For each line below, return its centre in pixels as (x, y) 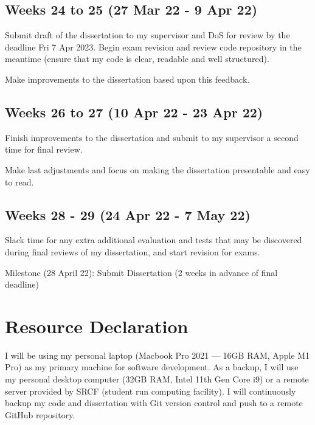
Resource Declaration (97, 326)
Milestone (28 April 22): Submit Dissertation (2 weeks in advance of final (141, 272)
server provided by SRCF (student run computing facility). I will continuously (151, 391)
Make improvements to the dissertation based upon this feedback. (127, 79)
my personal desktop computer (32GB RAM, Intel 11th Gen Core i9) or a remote (157, 379)
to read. (19, 181)
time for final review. (44, 149)
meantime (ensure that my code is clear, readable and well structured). (137, 59)
